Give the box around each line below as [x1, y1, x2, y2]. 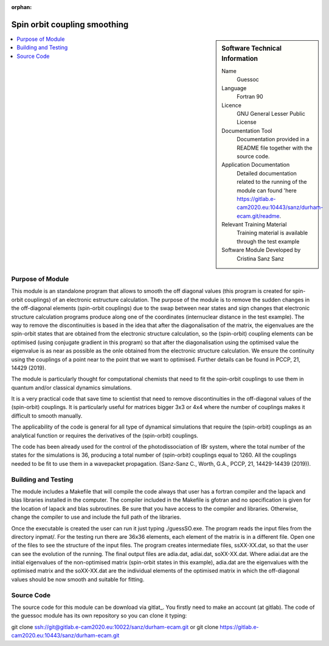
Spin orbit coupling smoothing [11, 19, 129, 30]
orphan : [11, 4, 32, 10]
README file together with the [237, 144, 313, 152]
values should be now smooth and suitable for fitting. [11, 575, 145, 583]
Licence [221, 101, 241, 109]
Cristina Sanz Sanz [237, 255, 285, 262]
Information [221, 54, 258, 63]
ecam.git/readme [237, 212, 280, 219]
